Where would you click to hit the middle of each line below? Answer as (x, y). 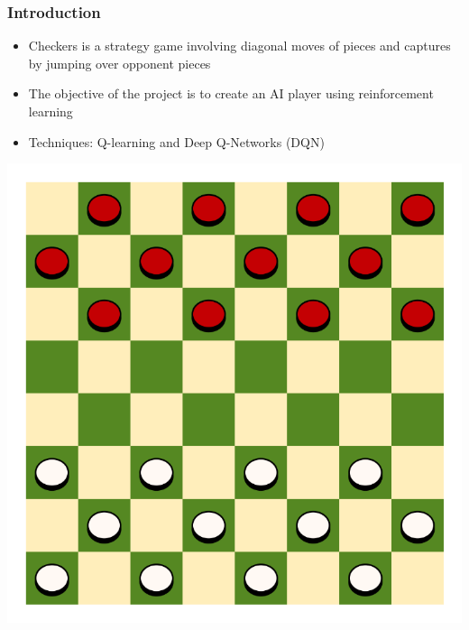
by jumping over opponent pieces (120, 63)
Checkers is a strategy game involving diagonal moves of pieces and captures (239, 46)
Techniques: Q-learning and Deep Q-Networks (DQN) (176, 141)
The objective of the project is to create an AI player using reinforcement (231, 93)
